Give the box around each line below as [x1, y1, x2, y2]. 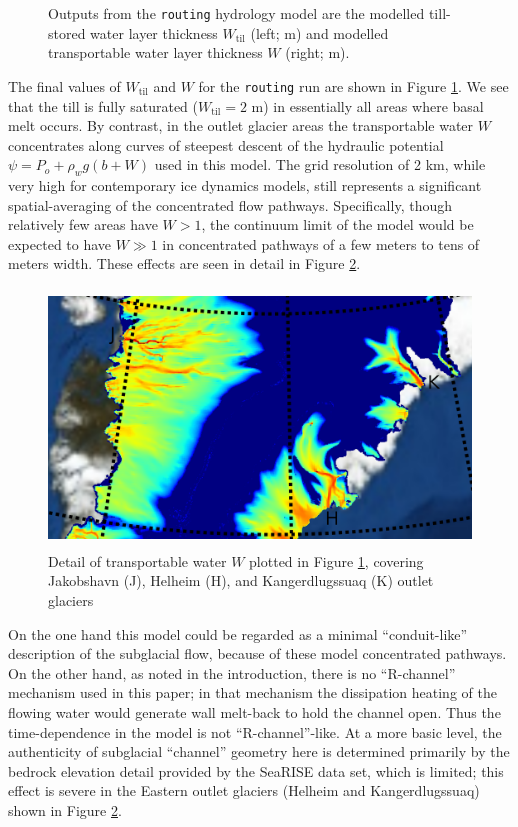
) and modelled [295, 22, 389, 43]
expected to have [8, 233, 112, 254]
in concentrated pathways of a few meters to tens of [162, 233, 480, 254]
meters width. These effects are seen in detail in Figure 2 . [8, 253, 361, 274]
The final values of [8, 75, 121, 96]
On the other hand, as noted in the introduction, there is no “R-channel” [8, 662, 456, 683]
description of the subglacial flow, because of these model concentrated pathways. [8, 643, 507, 664]
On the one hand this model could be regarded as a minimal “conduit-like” [8, 623, 468, 644]
